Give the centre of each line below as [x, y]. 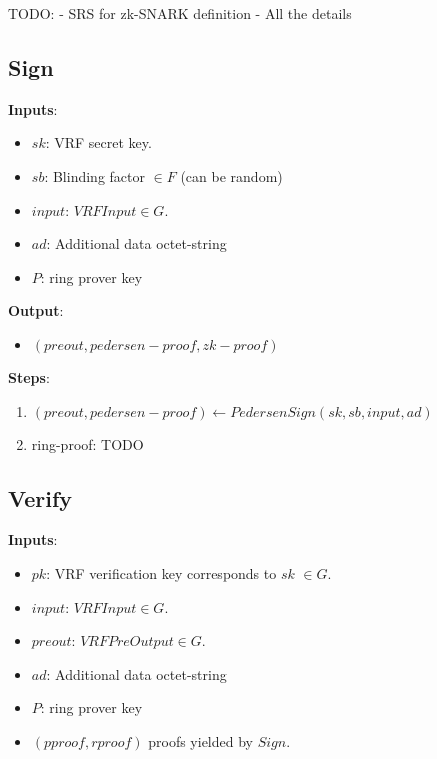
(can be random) [231, 175]
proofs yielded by [200, 740]
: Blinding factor [94, 175]
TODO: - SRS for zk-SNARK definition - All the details [180, 13]
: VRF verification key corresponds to [161, 572]
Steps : [29, 376]
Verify [40, 497]
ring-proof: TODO [87, 443]
